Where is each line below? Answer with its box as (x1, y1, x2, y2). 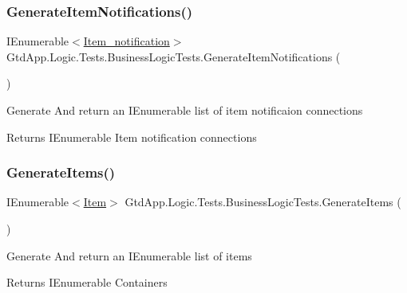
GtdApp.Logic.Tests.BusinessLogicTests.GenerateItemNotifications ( (6, 48, 341, 64)
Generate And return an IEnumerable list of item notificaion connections (6, 102, 363, 118)
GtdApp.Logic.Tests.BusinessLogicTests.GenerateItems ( (124, 193, 401, 210)
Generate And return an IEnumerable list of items (6, 247, 252, 264)
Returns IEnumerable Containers (6, 274, 168, 291)
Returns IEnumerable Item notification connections (6, 128, 257, 145)
